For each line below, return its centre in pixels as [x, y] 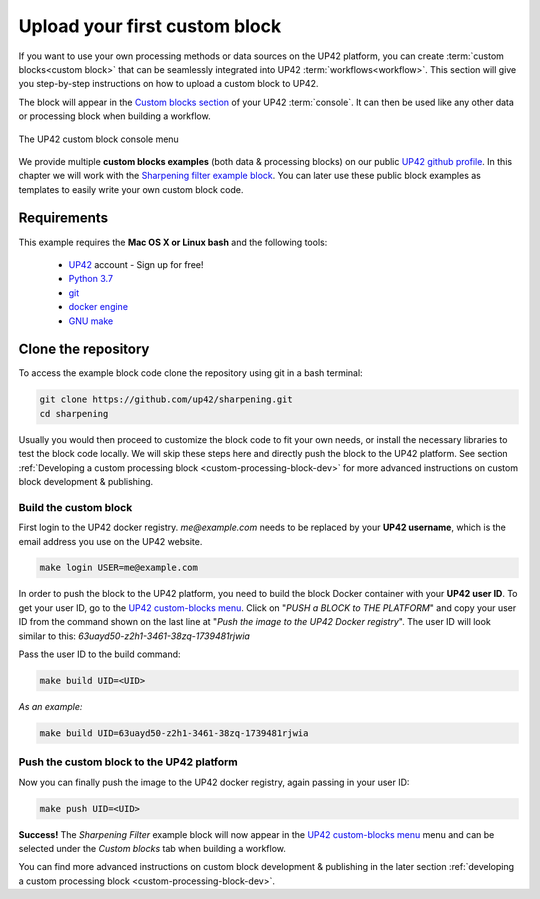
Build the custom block [75, 507]
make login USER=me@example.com [119, 568]
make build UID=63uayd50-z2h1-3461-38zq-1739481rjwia [174, 733]
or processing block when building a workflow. [114, 116]
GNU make [91, 321]
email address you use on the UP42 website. [110, 541]
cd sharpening [74, 413]
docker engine [98, 307]
